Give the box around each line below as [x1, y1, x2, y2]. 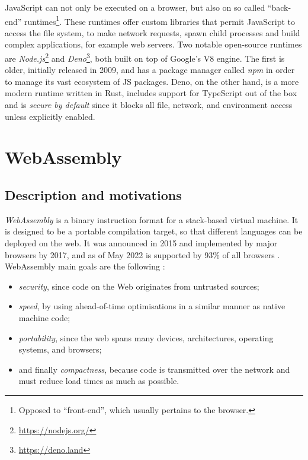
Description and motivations [5, 186, 182, 204]
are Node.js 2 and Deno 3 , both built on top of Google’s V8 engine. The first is [5, 50, 285, 64]
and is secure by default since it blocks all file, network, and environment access [5, 99, 293, 111]
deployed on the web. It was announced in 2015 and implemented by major [5, 237, 278, 249]
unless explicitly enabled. [5, 110, 95, 122]
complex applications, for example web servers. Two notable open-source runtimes [5, 38, 302, 50]
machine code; [18, 311, 70, 323]
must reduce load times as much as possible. [18, 375, 179, 387]
